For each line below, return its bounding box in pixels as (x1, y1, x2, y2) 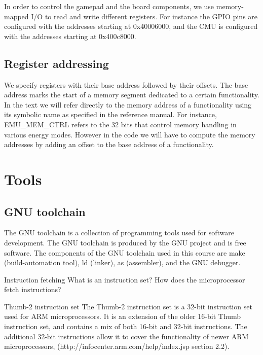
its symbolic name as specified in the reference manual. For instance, (4, 109, 217, 120)
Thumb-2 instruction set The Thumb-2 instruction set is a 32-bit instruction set (4, 301, 252, 311)
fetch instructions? (4, 284, 61, 295)
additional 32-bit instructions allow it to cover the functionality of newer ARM (4, 331, 249, 341)
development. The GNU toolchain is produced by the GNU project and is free (4, 237, 246, 247)
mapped (4, 11, 29, 21)
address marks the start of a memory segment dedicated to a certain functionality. (4, 89, 259, 100)
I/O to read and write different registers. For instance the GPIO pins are (31, 11, 258, 21)
